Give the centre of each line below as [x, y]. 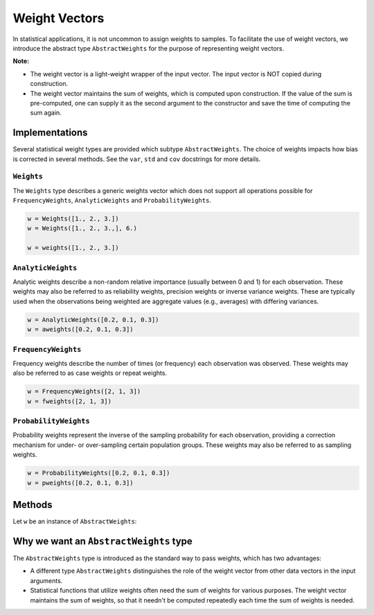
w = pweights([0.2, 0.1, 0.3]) [81, 483]
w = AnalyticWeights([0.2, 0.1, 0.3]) [93, 320]
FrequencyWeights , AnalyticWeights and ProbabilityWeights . [112, 201]
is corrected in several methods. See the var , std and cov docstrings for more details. [137, 159]
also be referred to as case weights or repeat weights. [90, 373]
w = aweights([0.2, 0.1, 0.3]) [81, 329]
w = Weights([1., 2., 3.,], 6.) [82, 228]
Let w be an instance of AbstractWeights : [75, 521]
